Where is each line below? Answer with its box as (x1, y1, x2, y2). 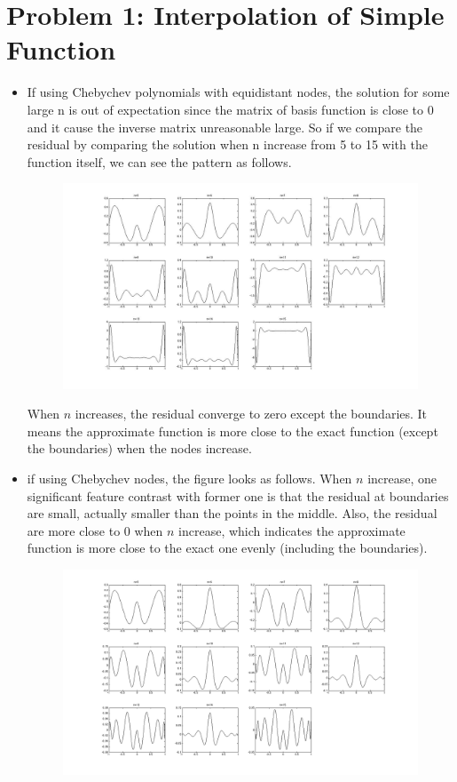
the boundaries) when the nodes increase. (27, 439, 252, 458)
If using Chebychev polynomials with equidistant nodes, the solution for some (27, 83, 450, 101)
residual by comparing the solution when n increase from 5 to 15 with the (27, 135, 428, 154)
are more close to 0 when (27, 521, 163, 539)
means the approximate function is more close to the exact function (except (27, 421, 438, 440)
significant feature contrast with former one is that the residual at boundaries (27, 486, 449, 505)
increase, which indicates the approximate (178, 521, 406, 539)
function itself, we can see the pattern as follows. (27, 152, 292, 171)
